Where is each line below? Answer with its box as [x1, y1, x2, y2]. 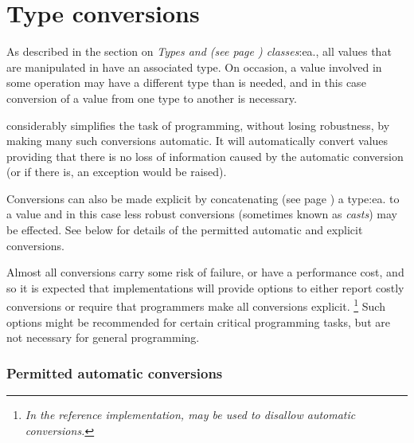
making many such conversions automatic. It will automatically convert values [6, 132, 389, 149]
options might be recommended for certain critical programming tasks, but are [6, 313, 390, 330]
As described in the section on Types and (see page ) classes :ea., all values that [6, 43, 392, 60]
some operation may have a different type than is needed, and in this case [6, 74, 366, 91]
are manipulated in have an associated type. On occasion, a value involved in [6, 58, 382, 75]
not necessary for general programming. [6, 329, 200, 346]
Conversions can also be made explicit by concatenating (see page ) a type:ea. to [6, 190, 400, 206]
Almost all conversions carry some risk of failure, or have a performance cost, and [6, 264, 404, 280]
